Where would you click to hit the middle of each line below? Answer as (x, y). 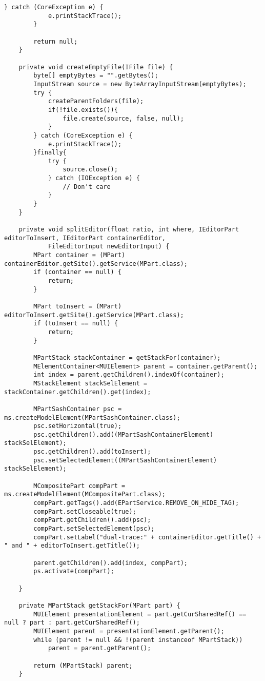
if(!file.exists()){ (83, 110)
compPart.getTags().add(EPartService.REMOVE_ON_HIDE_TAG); (136, 503)
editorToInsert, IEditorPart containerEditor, (85, 238)
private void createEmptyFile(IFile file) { (96, 67)
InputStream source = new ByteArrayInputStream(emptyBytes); (140, 84)
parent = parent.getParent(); (99, 648)
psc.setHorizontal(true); (78, 426)
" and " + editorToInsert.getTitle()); (72, 546)
